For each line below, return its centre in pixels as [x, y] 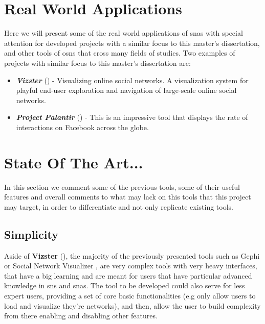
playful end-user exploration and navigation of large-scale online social [126, 90]
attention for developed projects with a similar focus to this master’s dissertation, [132, 43]
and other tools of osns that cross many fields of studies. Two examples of [120, 53]
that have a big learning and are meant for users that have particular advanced [128, 275]
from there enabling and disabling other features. [81, 316]
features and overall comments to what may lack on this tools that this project [128, 197]
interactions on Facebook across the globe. [82, 127]
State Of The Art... [74, 162]
